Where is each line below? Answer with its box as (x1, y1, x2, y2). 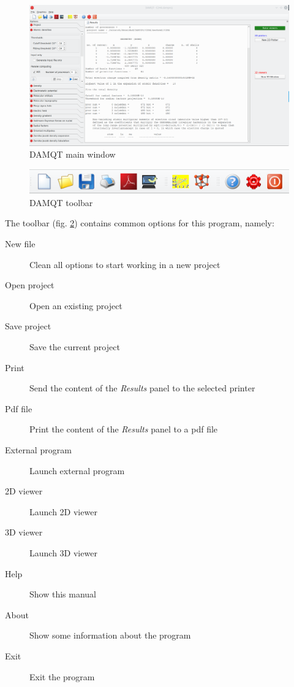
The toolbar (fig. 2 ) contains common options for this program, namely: (5, 217, 274, 229)
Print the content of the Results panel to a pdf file (29, 423, 218, 436)
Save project (5, 320, 51, 332)
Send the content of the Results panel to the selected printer (29, 382, 255, 394)
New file (5, 237, 36, 250)
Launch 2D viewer (29, 505, 97, 518)
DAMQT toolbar (29, 196, 93, 209)
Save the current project (29, 340, 120, 353)
